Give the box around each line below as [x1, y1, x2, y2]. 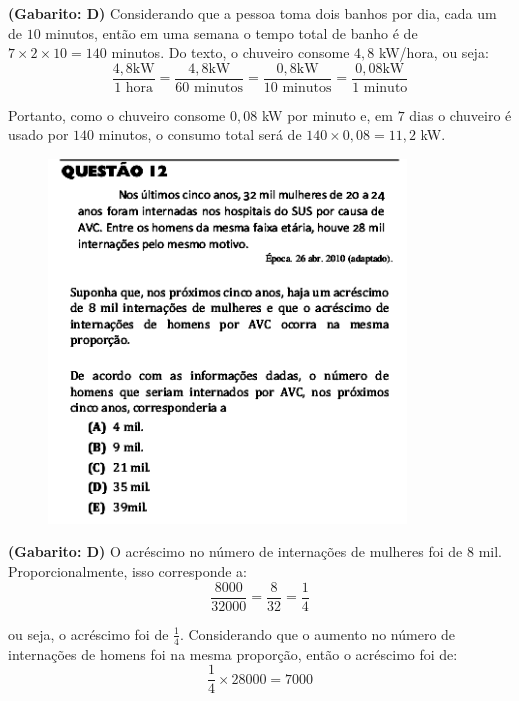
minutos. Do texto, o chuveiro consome [111, 42, 350, 63]
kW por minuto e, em [261, 104, 393, 125]
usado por [8, 124, 69, 145]
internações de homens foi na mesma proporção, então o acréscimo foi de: [8, 643, 458, 664]
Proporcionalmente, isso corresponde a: [8, 561, 247, 582]
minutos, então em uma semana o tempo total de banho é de [45, 22, 418, 43]
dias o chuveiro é [409, 104, 512, 125]
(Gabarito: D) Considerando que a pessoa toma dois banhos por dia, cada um [8, 3, 497, 23]
